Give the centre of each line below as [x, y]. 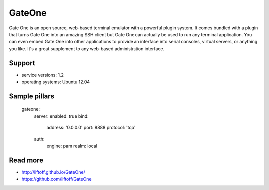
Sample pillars [32, 96]
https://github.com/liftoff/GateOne [57, 179]
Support [22, 63]
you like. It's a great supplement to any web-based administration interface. [87, 49]
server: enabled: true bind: [62, 116]
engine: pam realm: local [72, 146]
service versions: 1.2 [43, 75]
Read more [26, 160]
